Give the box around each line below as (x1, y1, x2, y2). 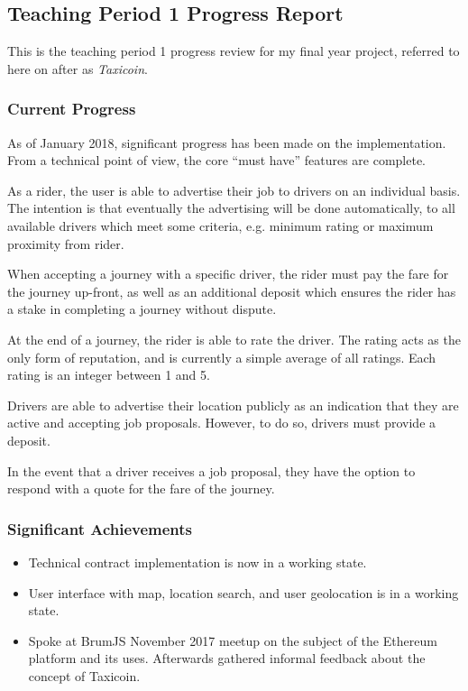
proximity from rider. (7, 234, 124, 253)
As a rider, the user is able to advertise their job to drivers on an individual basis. (7, 180, 461, 199)
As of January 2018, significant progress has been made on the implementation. (7, 133, 446, 152)
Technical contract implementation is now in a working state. (28, 552, 367, 571)
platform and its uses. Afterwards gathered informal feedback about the (28, 649, 426, 668)
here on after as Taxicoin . (7, 59, 148, 78)
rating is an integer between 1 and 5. (7, 365, 210, 384)
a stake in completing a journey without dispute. (7, 299, 277, 318)
